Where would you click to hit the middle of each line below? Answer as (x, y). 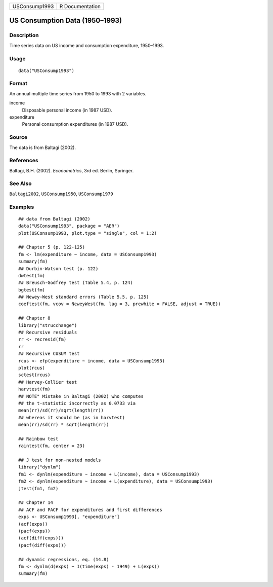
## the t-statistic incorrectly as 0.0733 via (77, 403)
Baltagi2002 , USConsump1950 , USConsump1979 (61, 194)
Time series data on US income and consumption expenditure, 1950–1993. (87, 45)
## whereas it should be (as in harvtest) (72, 417)
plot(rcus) (32, 368)
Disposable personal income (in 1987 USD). (67, 110)
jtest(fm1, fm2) (38, 488)
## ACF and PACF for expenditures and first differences (90, 510)
